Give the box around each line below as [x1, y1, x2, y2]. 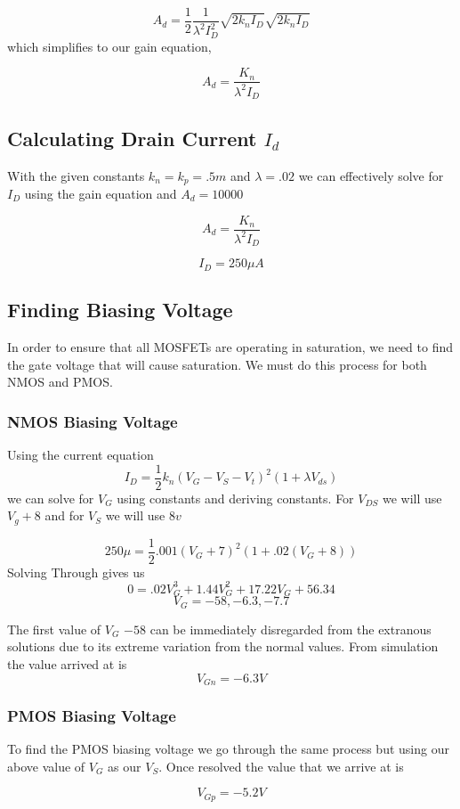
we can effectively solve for [298, 166, 444, 184]
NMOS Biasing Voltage [7, 410, 178, 432]
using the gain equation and [24, 184, 177, 202]
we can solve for [7, 488, 94, 507]
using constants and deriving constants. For [117, 488, 354, 507]
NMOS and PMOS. [7, 372, 113, 391]
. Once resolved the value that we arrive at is [158, 756, 404, 775]
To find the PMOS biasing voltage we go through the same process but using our [7, 740, 449, 758]
